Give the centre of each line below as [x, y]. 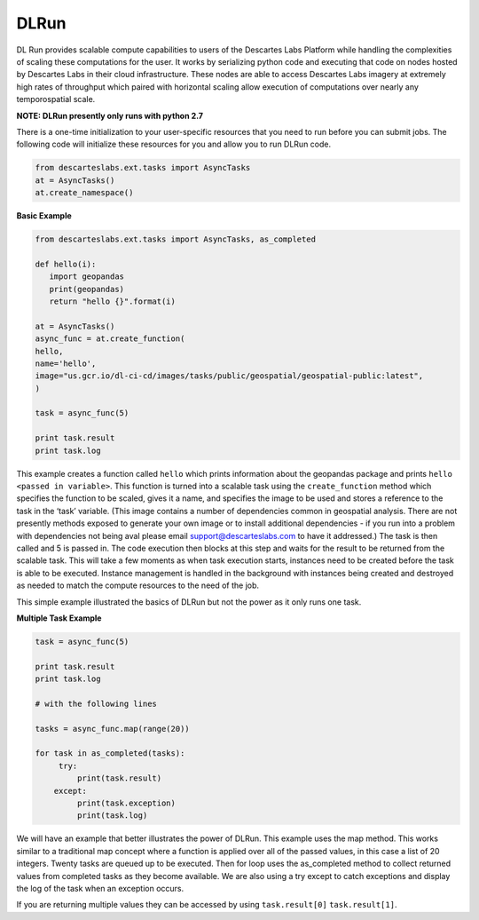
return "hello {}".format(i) [113, 301]
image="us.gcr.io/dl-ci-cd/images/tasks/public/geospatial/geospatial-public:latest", [229, 376]
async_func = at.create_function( [110, 339]
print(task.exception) [126, 803]
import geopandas [86, 277]
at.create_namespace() [84, 193]
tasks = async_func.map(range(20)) [112, 729]
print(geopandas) [86, 289]
